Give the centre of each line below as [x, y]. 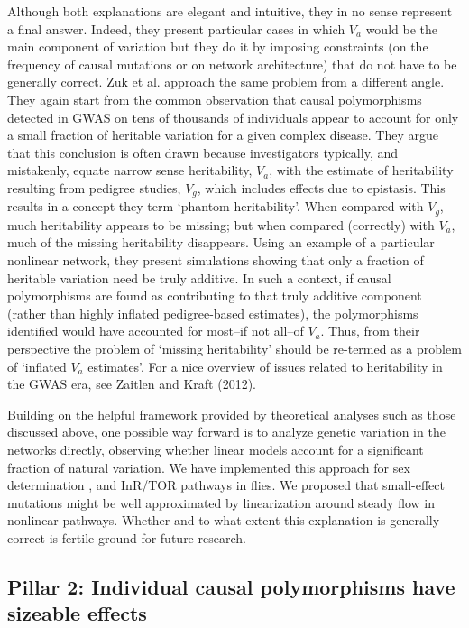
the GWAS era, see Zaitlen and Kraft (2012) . [132, 384]
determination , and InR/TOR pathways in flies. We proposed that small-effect [226, 485]
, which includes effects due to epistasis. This [321, 187]
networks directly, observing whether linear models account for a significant [216, 449]
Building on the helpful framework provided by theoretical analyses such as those [232, 414]
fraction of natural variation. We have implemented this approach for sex [209, 467]
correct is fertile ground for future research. [127, 537]
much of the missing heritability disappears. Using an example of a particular [221, 242]
